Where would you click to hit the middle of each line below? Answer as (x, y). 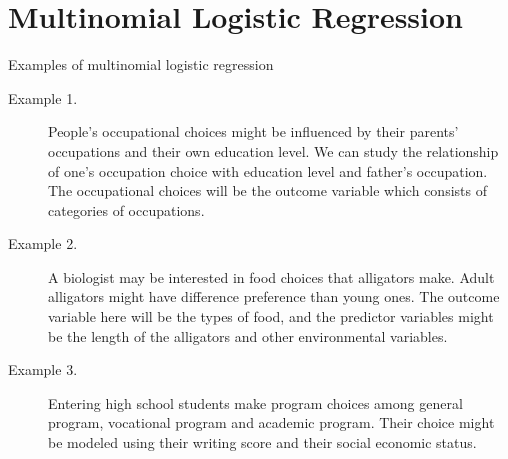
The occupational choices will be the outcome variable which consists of (267, 190)
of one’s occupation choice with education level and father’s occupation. (268, 170)
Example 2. (43, 243)
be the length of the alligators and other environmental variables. (248, 335)
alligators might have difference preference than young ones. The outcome (274, 296)
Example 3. (43, 369)
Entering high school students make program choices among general (255, 402)
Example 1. (43, 97)
